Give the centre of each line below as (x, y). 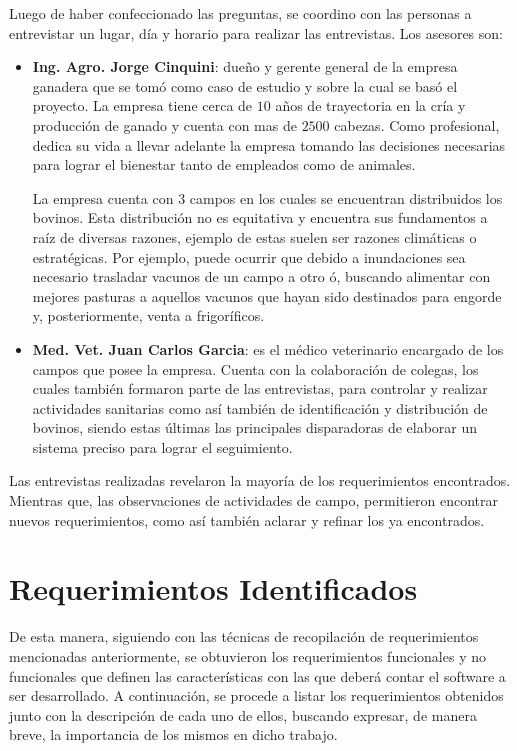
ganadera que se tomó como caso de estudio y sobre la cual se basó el (245, 85)
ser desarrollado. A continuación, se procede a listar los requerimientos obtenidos (256, 695)
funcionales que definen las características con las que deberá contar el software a (257, 675)
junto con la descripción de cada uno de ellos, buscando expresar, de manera (243, 714)
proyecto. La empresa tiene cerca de (142, 105)
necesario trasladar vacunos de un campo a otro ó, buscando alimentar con (261, 276)
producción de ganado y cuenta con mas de (164, 124)
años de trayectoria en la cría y (370, 105)
